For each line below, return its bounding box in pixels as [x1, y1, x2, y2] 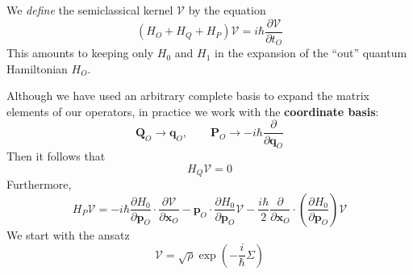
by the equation [188, 2, 266, 18]
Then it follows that [6, 148, 106, 165]
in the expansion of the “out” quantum [215, 44, 407, 61]
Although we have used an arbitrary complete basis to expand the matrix [6, 87, 369, 104]
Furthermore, [6, 176, 72, 193]
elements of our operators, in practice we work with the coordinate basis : [6, 102, 379, 119]
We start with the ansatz [6, 226, 130, 243]
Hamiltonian [6, 60, 68, 77]
